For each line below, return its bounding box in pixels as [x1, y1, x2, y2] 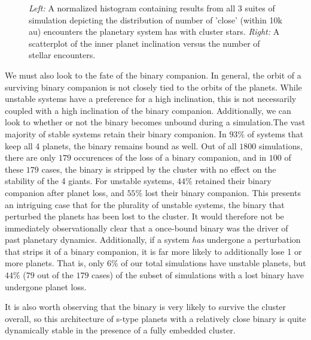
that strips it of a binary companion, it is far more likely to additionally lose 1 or [5, 245, 302, 257]
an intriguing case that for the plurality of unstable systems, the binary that [5, 198, 285, 210]
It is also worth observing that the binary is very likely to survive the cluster [5, 300, 286, 313]
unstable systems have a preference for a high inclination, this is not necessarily [5, 92, 297, 105]
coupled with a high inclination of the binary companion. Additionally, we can [5, 104, 291, 116]
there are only [5, 151, 56, 164]
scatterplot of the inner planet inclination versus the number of [29, 37, 260, 49]
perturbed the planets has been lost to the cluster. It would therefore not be [5, 210, 284, 222]
